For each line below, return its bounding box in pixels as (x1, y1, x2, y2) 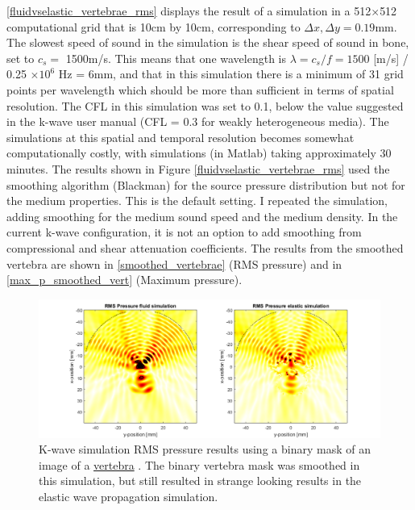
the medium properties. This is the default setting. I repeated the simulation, (6, 192, 388, 209)
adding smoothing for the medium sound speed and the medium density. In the (6, 207, 398, 224)
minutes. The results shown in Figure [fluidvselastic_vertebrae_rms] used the (6, 160, 390, 177)
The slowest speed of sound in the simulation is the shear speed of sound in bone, (6, 34, 409, 51)
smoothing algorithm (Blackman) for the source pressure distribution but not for (6, 176, 405, 193)
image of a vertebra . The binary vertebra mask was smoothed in (39, 456, 360, 473)
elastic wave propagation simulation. (39, 487, 218, 504)
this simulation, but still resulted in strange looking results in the (39, 472, 362, 489)
